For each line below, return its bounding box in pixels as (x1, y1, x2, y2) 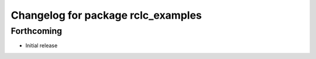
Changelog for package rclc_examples (11, 9, 202, 22)
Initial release (25, 42, 58, 49)
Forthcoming (11, 26, 63, 36)
